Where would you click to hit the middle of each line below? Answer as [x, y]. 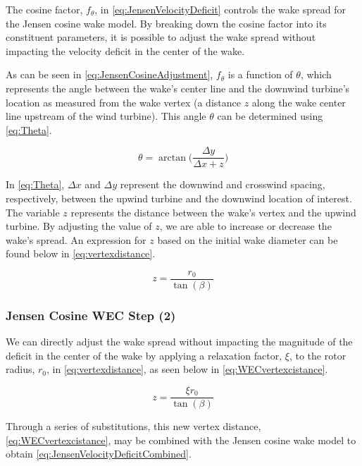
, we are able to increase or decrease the [245, 226]
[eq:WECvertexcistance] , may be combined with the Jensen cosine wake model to [181, 440]
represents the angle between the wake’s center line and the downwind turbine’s [178, 88]
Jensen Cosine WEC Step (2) [91, 315]
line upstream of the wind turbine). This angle [106, 116]
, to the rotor [318, 355]
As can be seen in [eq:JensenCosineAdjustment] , [110, 74]
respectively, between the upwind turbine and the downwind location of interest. [179, 198]
